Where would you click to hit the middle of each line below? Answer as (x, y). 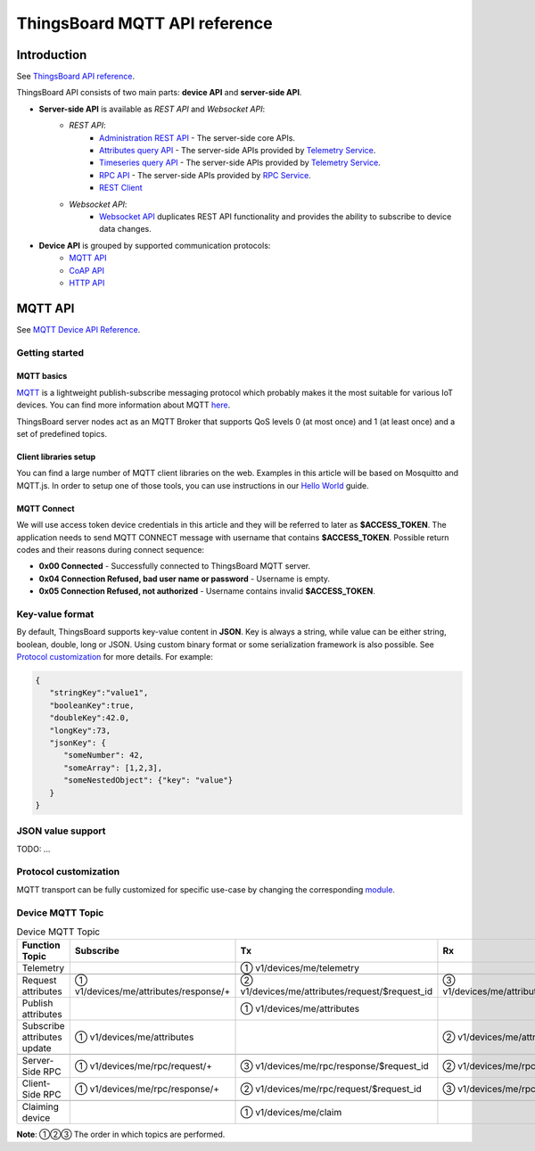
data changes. (125, 229)
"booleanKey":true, (92, 705)
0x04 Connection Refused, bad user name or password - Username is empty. (184, 579)
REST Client (121, 188)
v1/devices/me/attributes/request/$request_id (336, 991)
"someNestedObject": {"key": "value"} (148, 781)
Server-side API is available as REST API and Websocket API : (152, 109)
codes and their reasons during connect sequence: (111, 549)
